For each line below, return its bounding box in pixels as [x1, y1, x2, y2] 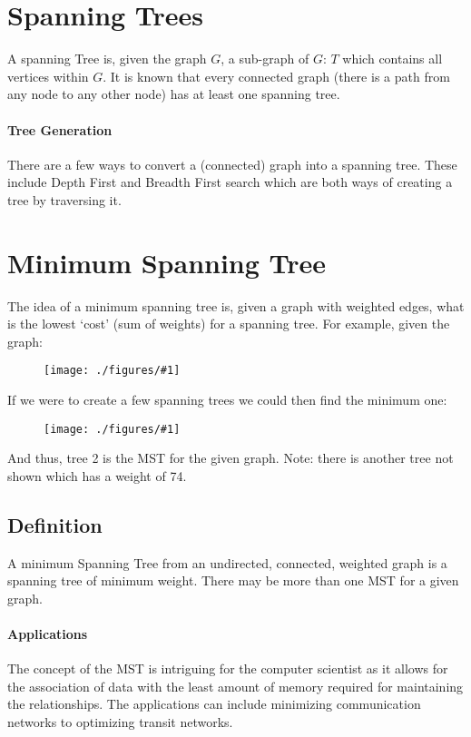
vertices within [7, 66, 89, 85]
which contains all [342, 49, 443, 68]
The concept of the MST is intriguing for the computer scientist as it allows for [7, 659, 448, 678]
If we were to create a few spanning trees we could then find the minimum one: [7, 390, 447, 409]
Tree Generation [7, 120, 113, 139]
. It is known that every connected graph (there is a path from [103, 66, 450, 85]
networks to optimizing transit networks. [7, 712, 233, 732]
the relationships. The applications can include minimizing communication [7, 694, 421, 713]
